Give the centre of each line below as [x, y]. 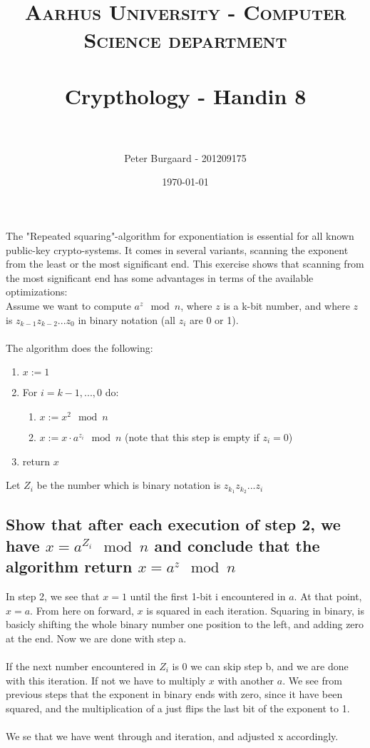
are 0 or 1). [214, 319]
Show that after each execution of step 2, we [173, 524]
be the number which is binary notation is [129, 485]
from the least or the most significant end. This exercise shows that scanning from [185, 264]
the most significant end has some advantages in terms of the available [160, 277]
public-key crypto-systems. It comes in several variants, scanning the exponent [177, 249]
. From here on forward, [82, 610]
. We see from [312, 680]
